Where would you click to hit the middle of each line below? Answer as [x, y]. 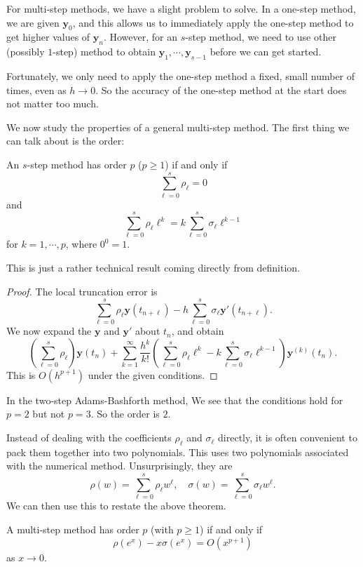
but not [49, 414]
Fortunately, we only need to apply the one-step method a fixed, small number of [181, 75]
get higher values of [48, 37]
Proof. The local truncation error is [82, 291]
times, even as [36, 89]
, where [81, 244]
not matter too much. [53, 104]
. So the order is [125, 414]
